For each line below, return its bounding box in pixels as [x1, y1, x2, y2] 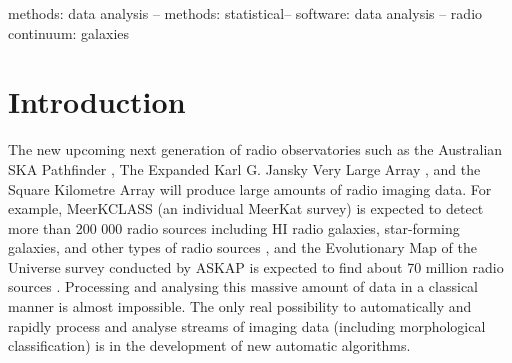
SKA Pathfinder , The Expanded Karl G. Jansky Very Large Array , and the [8, 158, 481, 179]
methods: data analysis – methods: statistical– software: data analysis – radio [8, 3, 483, 23]
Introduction [8, 81, 186, 122]
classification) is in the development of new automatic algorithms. [8, 335, 411, 356]
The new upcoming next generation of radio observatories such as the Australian [8, 139, 503, 160]
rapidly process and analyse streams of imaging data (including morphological [8, 315, 486, 336]
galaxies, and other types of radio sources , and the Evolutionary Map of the [8, 237, 477, 258]
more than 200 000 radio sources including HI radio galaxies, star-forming [8, 217, 460, 238]
